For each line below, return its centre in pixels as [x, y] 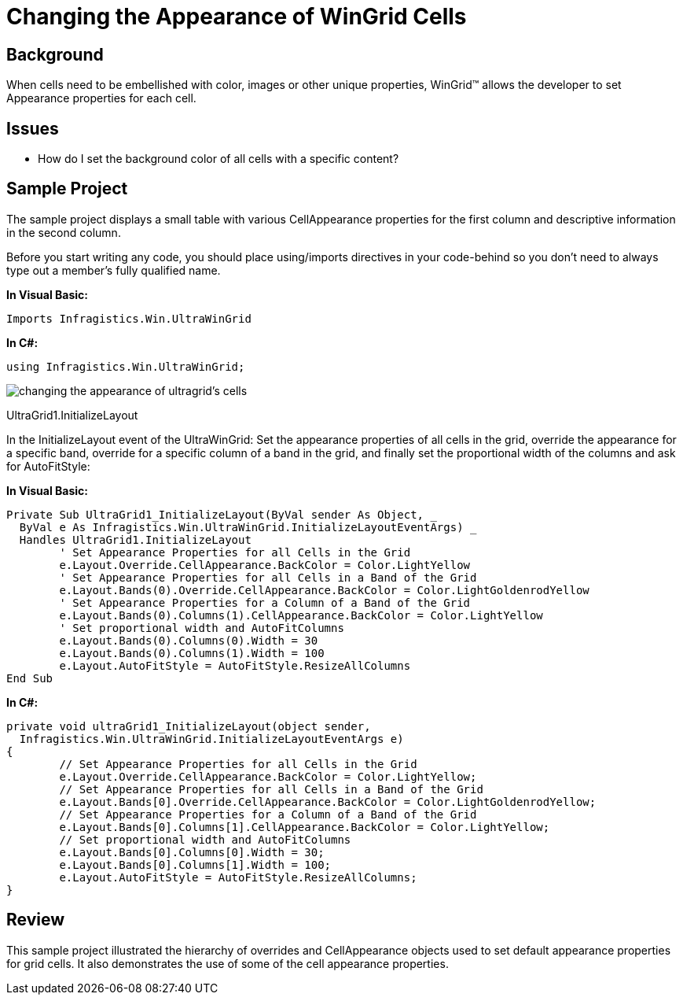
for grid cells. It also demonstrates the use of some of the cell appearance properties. [228, 963]
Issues [33, 128]
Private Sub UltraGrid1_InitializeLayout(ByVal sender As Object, [215, 514]
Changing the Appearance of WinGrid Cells [237, 17]
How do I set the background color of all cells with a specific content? [218, 159]
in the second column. [64, 232]
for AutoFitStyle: [48, 466]
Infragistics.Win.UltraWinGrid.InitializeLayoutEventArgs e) [211, 739]
